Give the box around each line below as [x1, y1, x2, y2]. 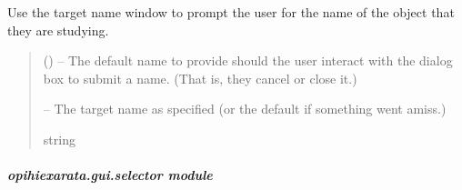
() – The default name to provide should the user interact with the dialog [43, 51, 453, 70]
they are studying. [7, 20, 109, 39]
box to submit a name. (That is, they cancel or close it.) [43, 68, 357, 87]
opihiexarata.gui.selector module [7, 165, 213, 185]
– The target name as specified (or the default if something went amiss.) [43, 99, 447, 118]
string [43, 129, 75, 148]
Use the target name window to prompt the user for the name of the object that [7, 3, 455, 21]
